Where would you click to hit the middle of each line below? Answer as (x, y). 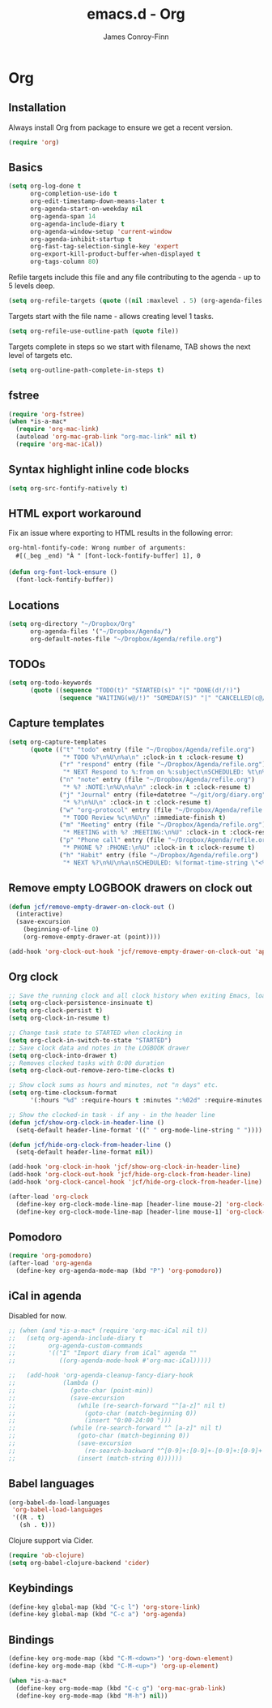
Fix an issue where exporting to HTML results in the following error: (121, 533)
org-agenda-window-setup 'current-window (101, 231)
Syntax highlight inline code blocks (99, 470)
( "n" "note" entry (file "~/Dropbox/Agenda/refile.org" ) (157, 780)
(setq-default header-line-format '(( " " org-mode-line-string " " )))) (139, 1130)
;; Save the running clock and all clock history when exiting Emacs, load (139, 995)
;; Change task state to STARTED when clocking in (96, 1033)
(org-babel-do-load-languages (59, 1503)
